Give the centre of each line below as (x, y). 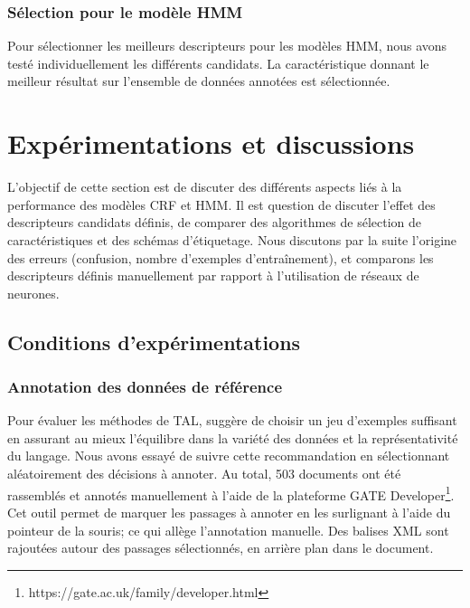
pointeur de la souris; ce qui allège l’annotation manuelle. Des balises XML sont (228, 530)
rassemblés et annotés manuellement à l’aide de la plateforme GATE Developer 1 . (231, 493)
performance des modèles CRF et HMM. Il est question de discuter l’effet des (221, 204)
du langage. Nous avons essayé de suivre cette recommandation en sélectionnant (229, 456)
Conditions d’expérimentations (154, 342)
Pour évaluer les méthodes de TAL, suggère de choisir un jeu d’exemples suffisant (232, 420)
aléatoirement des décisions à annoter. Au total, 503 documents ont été (204, 474)
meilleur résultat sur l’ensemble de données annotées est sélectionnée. (199, 81)
